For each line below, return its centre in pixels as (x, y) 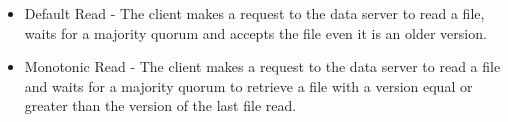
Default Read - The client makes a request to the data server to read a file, (254, 13)
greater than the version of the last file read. (160, 105)
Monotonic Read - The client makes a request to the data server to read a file (262, 66)
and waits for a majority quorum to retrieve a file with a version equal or (248, 85)
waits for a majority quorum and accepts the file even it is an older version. (255, 32)
